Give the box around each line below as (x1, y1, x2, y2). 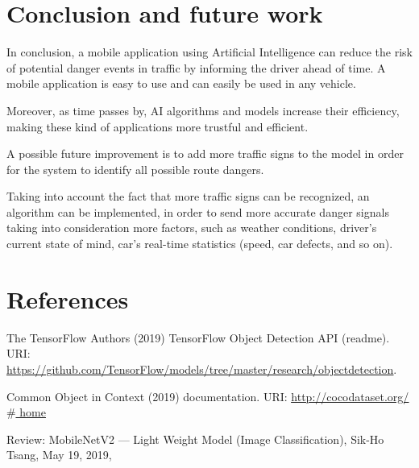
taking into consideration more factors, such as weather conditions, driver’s (6, 219, 377, 236)
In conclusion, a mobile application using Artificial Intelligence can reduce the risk (6, 43, 413, 60)
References (6, 282, 129, 315)
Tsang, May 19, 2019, (6, 446, 112, 463)
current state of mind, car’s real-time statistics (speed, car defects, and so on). (6, 235, 393, 252)
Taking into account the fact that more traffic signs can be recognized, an (6, 188, 370, 205)
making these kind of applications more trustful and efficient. (6, 118, 309, 135)
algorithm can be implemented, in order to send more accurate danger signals (6, 203, 389, 220)
